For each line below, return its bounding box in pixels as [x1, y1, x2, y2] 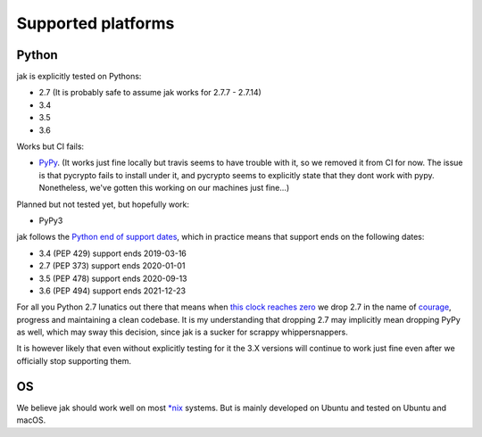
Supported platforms [16, 13, 175, 33]
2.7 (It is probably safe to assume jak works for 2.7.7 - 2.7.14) [38, 87, 262, 98]
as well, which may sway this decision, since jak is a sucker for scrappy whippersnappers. [16, 326, 348, 338]
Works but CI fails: [16, 141, 85, 152]
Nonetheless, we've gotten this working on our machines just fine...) [38, 183, 290, 194]
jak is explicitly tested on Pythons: [16, 71, 142, 82]
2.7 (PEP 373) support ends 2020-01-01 [38, 260, 186, 271]
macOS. [16, 415, 46, 425]
